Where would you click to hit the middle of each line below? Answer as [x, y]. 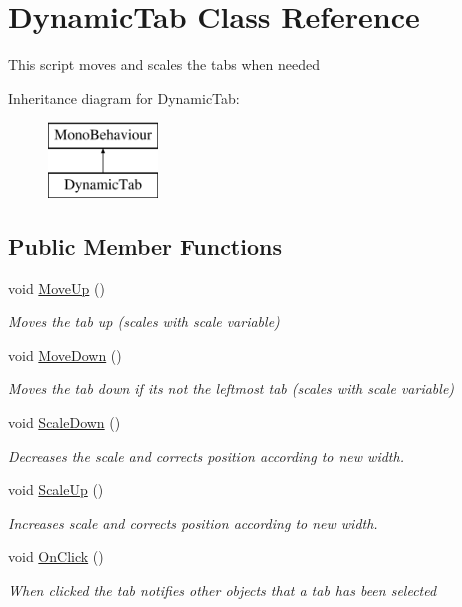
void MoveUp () [56, 287]
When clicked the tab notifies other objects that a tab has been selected [222, 590]
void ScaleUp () [56, 489]
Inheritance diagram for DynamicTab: [124, 97]
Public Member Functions [145, 245]
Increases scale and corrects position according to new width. [193, 522]
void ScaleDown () [64, 422]
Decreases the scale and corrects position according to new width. [206, 455]
